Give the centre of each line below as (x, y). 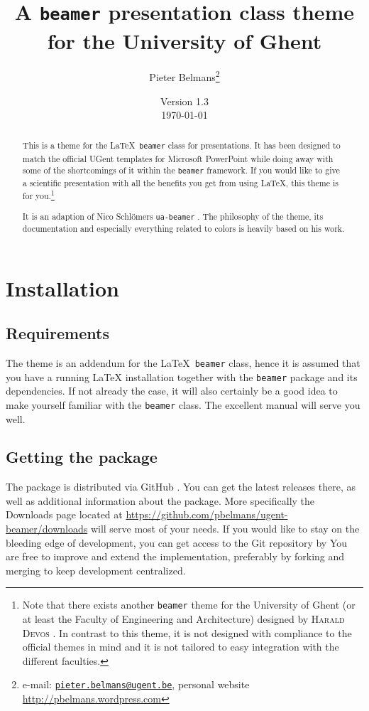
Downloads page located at (64, 514)
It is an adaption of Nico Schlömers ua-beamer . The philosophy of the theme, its (173, 216)
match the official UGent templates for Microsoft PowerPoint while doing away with (178, 158)
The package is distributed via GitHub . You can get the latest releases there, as (181, 487)
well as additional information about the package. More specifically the (160, 500)
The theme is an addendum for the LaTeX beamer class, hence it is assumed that (183, 362)
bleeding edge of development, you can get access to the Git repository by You (177, 542)
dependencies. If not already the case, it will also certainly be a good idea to (172, 391)
